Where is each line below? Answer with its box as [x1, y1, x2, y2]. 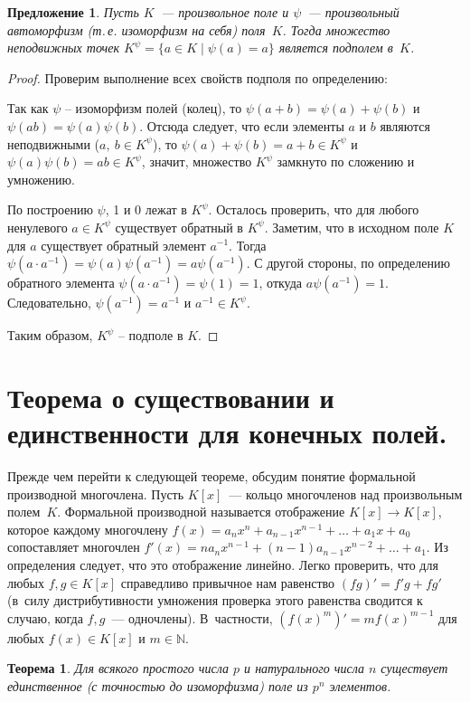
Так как [7, 99, 49, 118]
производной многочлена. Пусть [7, 484, 184, 503]
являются [380, 116, 430, 135]
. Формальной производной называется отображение [57, 502, 345, 521]
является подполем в [278, 38, 393, 57]
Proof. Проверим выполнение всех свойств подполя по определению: [7, 68, 388, 87]
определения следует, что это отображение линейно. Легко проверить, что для [7, 555, 438, 574]
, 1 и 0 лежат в [105, 200, 187, 219]
